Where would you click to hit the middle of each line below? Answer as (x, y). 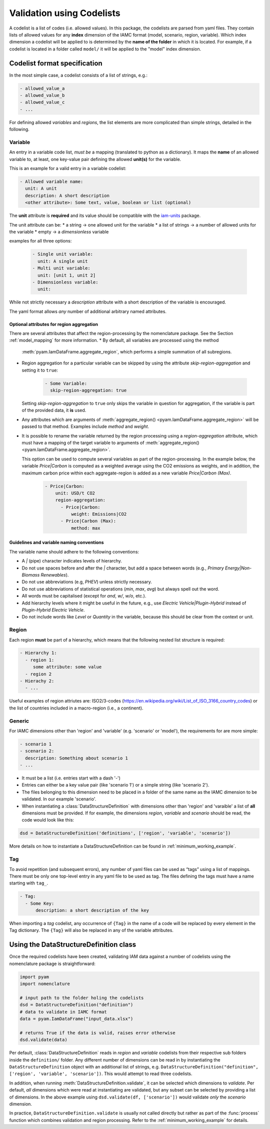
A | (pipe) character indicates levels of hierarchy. (72, 561)
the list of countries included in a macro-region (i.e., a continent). (76, 708)
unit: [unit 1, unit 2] (67, 275)
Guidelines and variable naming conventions (57, 542)
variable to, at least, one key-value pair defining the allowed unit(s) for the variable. (95, 159)
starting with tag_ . (29, 883)
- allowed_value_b (42, 95)
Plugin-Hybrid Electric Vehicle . (53, 609)
